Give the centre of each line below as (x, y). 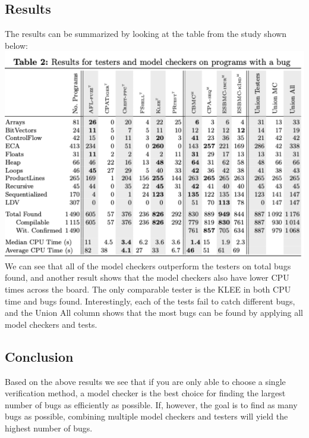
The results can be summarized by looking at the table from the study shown (146, 34)
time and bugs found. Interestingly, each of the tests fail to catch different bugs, (150, 301)
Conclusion (39, 356)
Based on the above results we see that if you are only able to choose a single (145, 381)
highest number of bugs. (49, 428)
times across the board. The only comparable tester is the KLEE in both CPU (148, 289)
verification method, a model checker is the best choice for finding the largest (145, 393)
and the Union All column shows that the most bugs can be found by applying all (154, 313)
